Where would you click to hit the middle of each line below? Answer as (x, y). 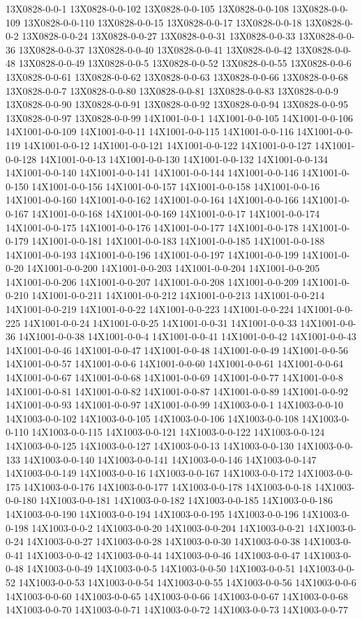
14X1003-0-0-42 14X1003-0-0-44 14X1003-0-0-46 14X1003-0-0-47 (164, 555)
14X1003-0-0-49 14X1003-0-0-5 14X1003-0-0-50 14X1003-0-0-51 (161, 568)
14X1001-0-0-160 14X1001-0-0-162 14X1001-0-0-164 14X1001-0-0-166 (152, 200)
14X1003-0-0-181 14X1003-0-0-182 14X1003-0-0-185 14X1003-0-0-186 (186, 500)
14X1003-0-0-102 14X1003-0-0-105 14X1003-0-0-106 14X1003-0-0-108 (152, 418)
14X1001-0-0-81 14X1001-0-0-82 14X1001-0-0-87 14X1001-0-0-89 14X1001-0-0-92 (177, 391)
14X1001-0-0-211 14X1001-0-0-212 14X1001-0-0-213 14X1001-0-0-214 (178, 295)
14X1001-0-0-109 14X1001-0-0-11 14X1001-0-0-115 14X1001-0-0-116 (150, 131)
